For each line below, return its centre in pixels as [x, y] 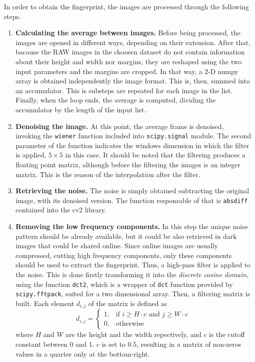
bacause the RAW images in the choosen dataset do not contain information [130, 52]
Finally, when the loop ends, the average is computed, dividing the [115, 100]
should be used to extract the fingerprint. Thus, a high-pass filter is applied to [133, 265]
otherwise [130, 323]
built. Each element [45, 303]
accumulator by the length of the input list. [81, 109]
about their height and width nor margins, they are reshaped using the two [128, 61]
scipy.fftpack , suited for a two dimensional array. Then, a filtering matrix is [133, 294]
